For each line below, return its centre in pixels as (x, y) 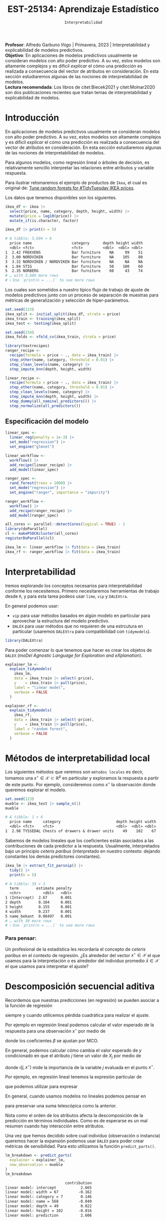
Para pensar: (21, 938)
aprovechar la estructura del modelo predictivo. (61, 620)
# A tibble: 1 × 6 (24, 817)
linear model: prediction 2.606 (49, 1215)
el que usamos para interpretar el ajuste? (47, 967)
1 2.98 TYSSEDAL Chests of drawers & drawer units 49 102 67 (81, 831)
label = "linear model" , (40, 687)
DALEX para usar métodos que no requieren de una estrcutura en (78, 626)
